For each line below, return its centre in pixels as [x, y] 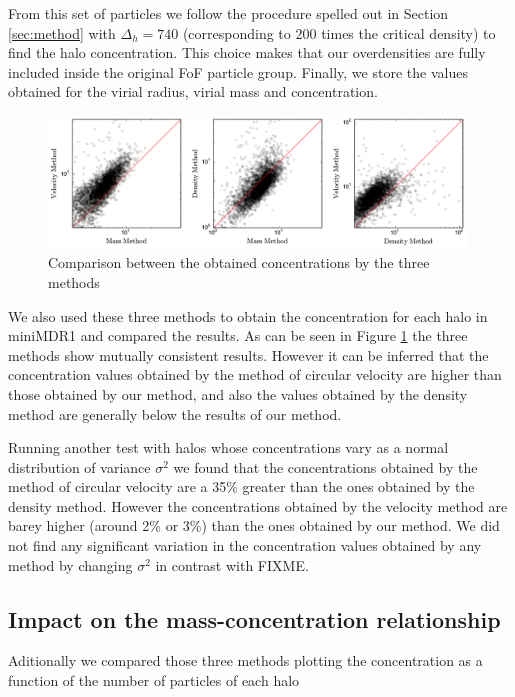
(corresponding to [236, 32]
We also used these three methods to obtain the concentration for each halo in [248, 315]
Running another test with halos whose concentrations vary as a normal [228, 447]
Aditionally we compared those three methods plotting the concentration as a [245, 660]
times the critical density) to [408, 32]
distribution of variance [79, 466]
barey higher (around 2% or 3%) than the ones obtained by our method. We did [254, 525]
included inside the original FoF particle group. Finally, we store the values [238, 71]
